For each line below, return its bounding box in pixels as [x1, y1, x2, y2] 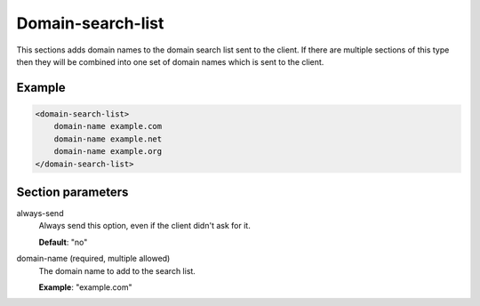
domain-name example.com [53, 121, 163, 132]
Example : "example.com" [38, 281, 132, 293]
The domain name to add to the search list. [38, 265, 196, 276]
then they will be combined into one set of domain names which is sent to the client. [16, 56, 324, 67]
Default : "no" [38, 237, 88, 247]
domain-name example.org [53, 147, 163, 157]
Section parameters [16, 184, 129, 199]
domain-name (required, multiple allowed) [16, 254, 171, 264]
